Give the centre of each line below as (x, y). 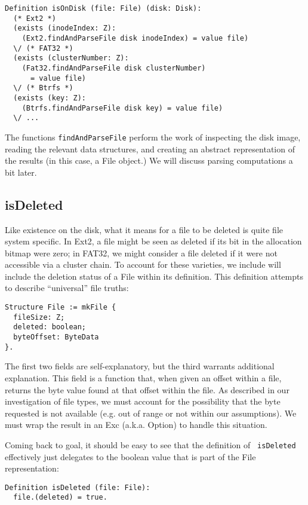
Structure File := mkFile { (61, 307)
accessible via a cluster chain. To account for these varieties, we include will (143, 264)
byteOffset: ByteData (56, 337)
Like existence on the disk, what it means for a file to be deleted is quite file (144, 229)
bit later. (21, 172)
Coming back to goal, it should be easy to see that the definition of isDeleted (150, 444)
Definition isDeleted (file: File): (78, 487)
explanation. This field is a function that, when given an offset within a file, (143, 377)
